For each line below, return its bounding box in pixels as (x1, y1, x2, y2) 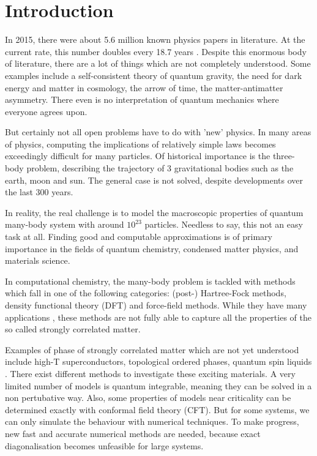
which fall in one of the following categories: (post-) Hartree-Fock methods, (5, 286, 286, 299)
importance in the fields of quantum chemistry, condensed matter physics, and (5, 242, 299, 255)
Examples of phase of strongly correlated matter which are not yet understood (5, 343, 299, 356)
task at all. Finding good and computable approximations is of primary (5, 230, 272, 243)
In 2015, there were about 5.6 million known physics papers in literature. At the (5, 33, 305, 46)
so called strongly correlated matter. (5, 323, 141, 335)
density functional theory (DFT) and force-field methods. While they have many (5, 299, 307, 311)
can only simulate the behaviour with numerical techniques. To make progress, (5, 415, 299, 428)
